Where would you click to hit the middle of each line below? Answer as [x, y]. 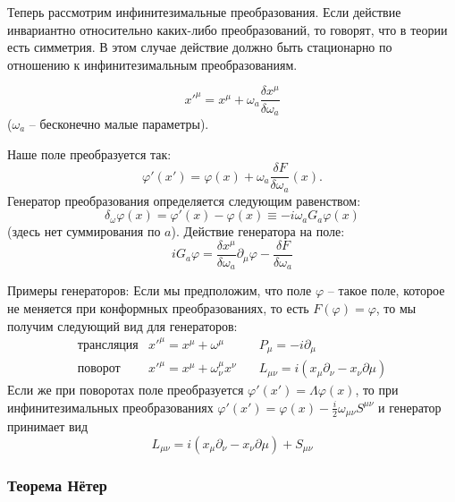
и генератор [410, 407]
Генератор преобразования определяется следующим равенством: [184, 200]
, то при [377, 390]
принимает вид [48, 426]
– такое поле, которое [386, 290]
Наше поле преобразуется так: [89, 153]
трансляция [108, 345]
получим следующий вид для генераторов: [122, 325]
